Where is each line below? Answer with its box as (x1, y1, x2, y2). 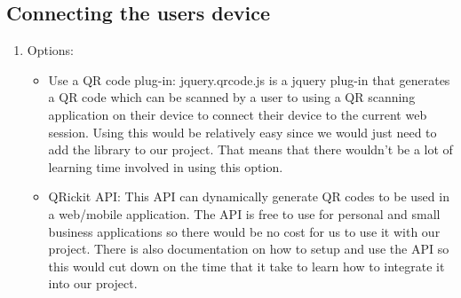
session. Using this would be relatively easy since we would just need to (48, 122, 437, 141)
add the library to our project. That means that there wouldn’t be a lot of (48, 140, 453, 159)
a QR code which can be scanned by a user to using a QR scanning (48, 88, 416, 106)
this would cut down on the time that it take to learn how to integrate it (48, 256, 445, 275)
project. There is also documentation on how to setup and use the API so (48, 239, 449, 258)
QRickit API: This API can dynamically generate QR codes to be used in (48, 187, 449, 206)
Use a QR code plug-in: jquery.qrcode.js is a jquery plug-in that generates (48, 70, 450, 89)
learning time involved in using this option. (48, 157, 283, 176)
